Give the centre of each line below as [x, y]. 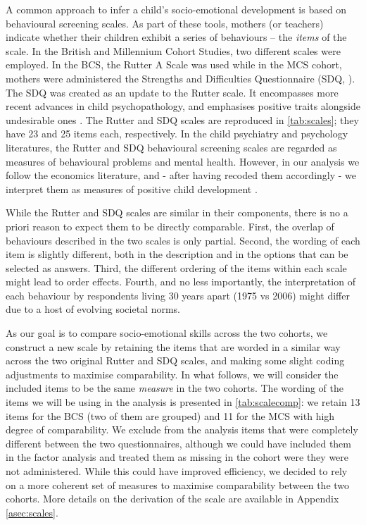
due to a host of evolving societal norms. [93, 309]
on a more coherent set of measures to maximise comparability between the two [178, 484]
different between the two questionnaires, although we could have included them [178, 443]
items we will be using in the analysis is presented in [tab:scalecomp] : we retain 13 [183, 402]
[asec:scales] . [32, 512]
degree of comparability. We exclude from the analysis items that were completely [182, 430]
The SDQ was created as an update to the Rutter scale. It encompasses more [172, 92]
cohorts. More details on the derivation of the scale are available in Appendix [172, 499]
